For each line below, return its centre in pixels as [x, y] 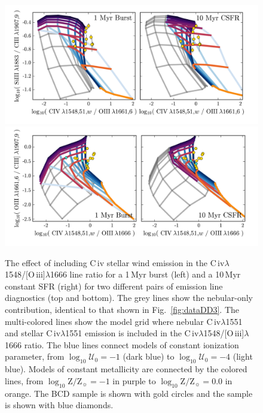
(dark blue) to [149, 356]
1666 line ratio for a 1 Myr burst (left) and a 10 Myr [145, 274]
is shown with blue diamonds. [59, 405]
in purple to [134, 380]
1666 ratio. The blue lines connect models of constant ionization [122, 344]
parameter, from [35, 356]
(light [243, 356]
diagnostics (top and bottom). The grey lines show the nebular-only [129, 298]
